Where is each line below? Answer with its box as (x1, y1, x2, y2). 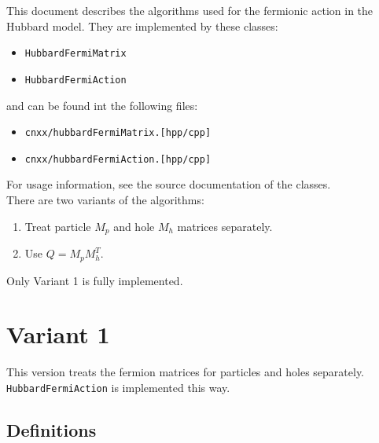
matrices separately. (177, 218, 273, 234)
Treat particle (24, 218, 91, 234)
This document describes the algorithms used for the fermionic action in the (6, 2, 373, 18)
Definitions (6, 417, 97, 441)
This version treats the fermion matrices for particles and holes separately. (6, 364, 365, 380)
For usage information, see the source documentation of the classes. (6, 176, 331, 192)
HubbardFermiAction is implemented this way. (6, 379, 230, 395)
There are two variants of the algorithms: (6, 192, 204, 207)
